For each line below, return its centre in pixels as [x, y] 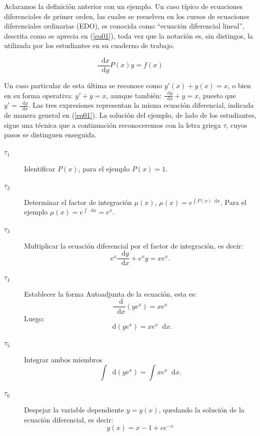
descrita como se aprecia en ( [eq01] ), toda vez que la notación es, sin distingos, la [129, 35]
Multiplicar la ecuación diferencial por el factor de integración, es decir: [134, 245]
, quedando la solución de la [202, 409]
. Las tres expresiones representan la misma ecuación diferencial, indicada [141, 105]
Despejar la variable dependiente [74, 409]
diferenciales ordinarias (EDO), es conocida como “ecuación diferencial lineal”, [124, 26]
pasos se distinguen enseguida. [50, 135]
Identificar [40, 168]
